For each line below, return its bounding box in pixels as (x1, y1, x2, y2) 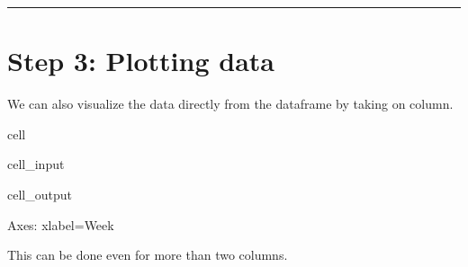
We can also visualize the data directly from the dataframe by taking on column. (7, 94, 454, 113)
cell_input (7, 155, 65, 174)
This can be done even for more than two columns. (7, 245, 288, 264)
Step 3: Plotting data (7, 42, 274, 79)
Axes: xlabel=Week (7, 215, 114, 234)
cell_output (7, 184, 72, 203)
